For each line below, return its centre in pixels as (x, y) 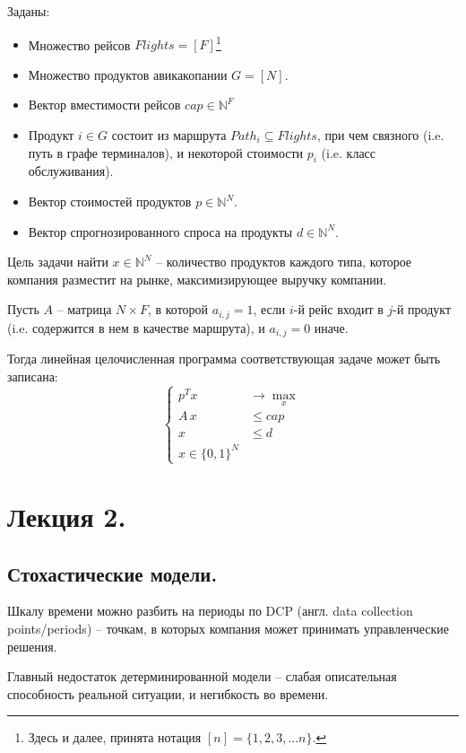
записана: (33, 376)
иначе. (331, 327)
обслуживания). (71, 171)
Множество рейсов (79, 44)
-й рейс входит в (338, 309)
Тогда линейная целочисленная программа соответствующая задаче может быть (224, 359)
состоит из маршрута (169, 135)
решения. (32, 646)
